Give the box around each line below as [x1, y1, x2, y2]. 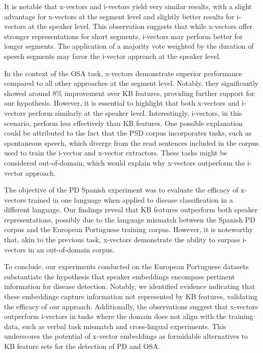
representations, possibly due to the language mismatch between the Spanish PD [4, 214, 255, 224]
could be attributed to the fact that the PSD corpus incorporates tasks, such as [4, 127, 252, 138]
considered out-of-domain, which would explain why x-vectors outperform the [4, 157, 245, 168]
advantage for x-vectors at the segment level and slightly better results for [4, 11, 235, 21]
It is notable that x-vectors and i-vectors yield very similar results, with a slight [4, 1, 252, 11]
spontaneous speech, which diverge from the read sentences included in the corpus [4, 137, 259, 148]
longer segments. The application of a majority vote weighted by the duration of [4, 41, 254, 51]
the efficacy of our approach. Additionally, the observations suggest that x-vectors [4, 301, 258, 311]
